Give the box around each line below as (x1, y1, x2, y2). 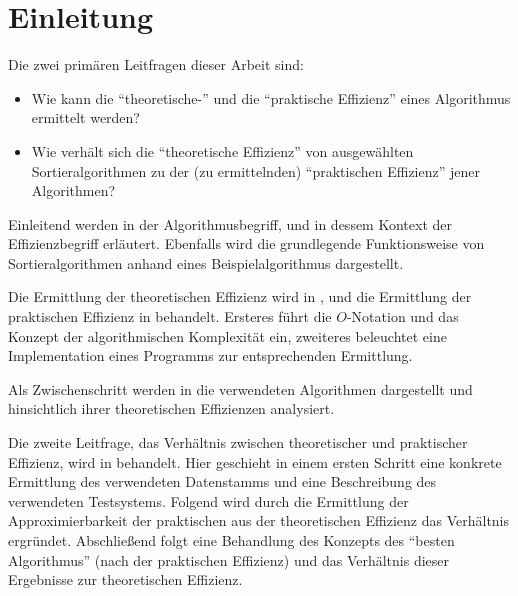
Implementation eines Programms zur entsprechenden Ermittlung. (8, 345, 413, 366)
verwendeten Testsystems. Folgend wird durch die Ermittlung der (8, 490, 409, 511)
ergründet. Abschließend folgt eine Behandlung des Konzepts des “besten (8, 530, 455, 550)
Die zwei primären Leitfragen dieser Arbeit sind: (8, 54, 304, 75)
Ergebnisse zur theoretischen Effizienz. (8, 569, 243, 590)
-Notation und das (346, 306, 459, 327)
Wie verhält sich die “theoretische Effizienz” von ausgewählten (31, 140, 414, 161)
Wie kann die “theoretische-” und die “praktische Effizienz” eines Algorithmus (31, 87, 511, 108)
